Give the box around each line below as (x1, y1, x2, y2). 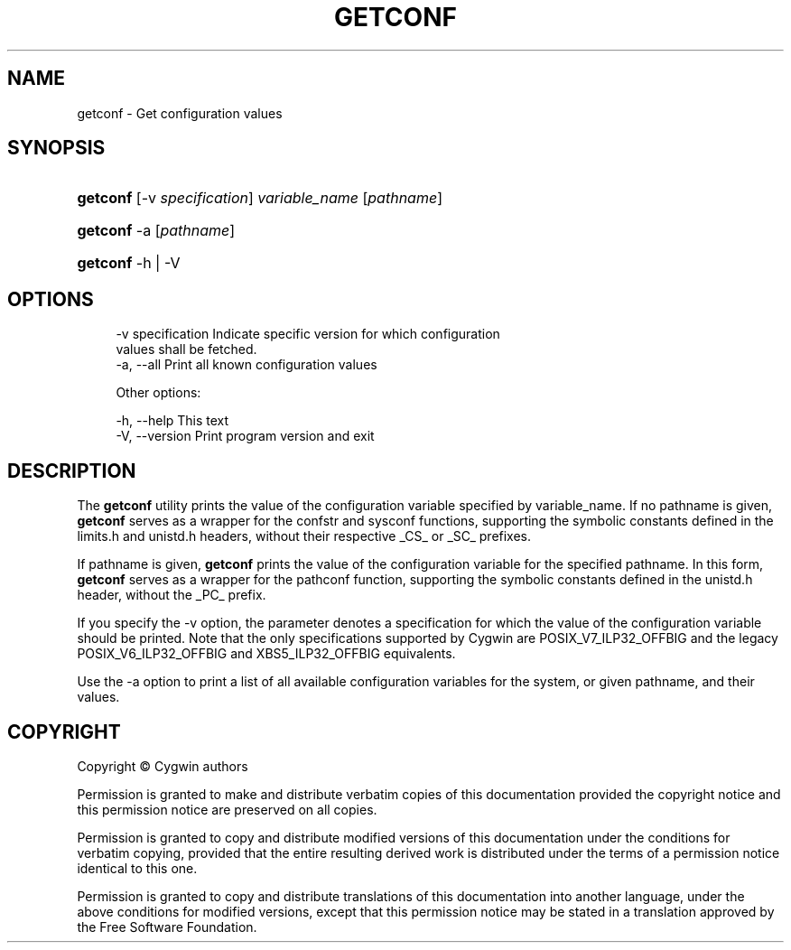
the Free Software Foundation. (77, 918, 257, 935)
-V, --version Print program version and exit (116, 428, 375, 444)
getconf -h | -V (77, 254, 181, 273)
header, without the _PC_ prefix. (77, 587, 266, 603)
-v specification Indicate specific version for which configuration (116, 326, 500, 342)
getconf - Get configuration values (77, 105, 283, 121)
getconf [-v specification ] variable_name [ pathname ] (77, 189, 442, 208)
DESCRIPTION (7, 459, 136, 482)
